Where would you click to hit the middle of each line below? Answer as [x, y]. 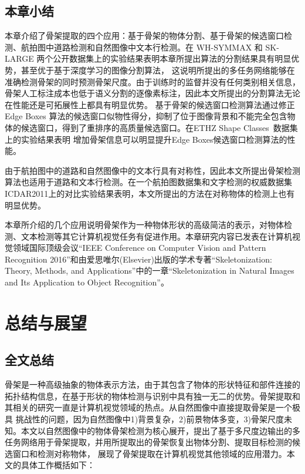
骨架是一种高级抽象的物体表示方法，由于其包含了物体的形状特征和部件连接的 [152, 384]
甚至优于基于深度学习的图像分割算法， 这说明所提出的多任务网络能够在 [158, 70]
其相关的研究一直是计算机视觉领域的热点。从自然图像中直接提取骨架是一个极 [152, 407]
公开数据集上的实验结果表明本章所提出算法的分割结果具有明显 [172, 58]
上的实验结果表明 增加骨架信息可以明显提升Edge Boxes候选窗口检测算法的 [146, 139]
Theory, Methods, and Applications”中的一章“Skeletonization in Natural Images [150, 270]
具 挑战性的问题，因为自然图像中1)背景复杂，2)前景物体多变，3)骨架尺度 [144, 419]
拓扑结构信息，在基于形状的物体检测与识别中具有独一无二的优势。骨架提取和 [152, 396]
